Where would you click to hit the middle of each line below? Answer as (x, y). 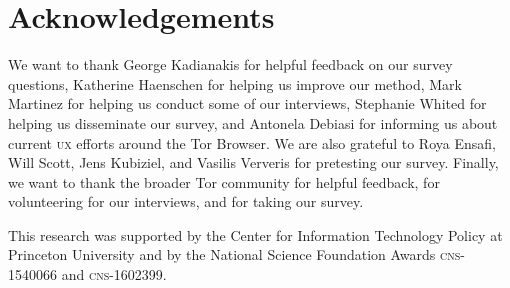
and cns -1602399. (114, 274)
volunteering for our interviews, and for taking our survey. (186, 201)
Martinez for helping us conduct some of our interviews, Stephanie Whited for (247, 103)
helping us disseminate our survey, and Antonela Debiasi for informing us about (253, 122)
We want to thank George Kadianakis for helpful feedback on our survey (230, 64)
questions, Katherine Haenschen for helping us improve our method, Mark (235, 83)
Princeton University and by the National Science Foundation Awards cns (234, 254)
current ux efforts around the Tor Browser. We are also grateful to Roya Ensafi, (252, 142)
